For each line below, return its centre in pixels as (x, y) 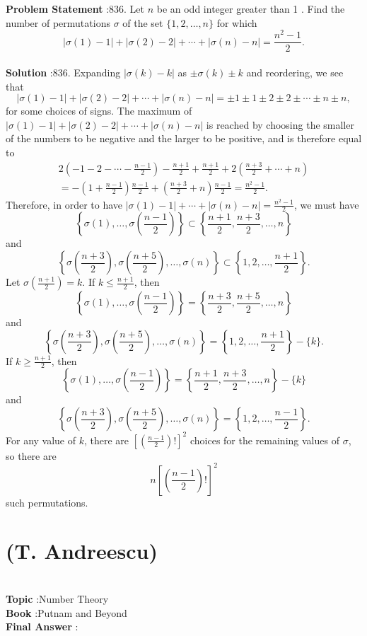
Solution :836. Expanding (63, 72)
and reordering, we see (295, 72)
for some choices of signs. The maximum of (99, 111)
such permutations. (47, 502)
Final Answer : (42, 626)
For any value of (41, 440)
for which (237, 22)
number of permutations (58, 22)
